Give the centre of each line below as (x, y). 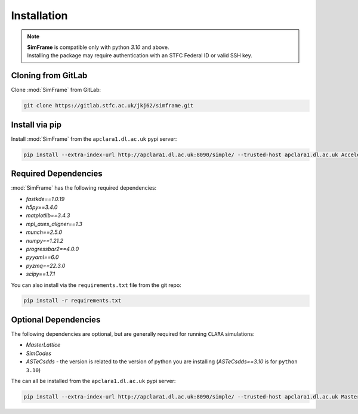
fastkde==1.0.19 (45, 199)
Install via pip (36, 124)
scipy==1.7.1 (41, 274)
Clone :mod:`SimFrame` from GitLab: (56, 90)
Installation (39, 16)
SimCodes (39, 353)
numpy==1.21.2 (45, 240)
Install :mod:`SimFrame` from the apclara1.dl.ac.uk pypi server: (94, 139)
